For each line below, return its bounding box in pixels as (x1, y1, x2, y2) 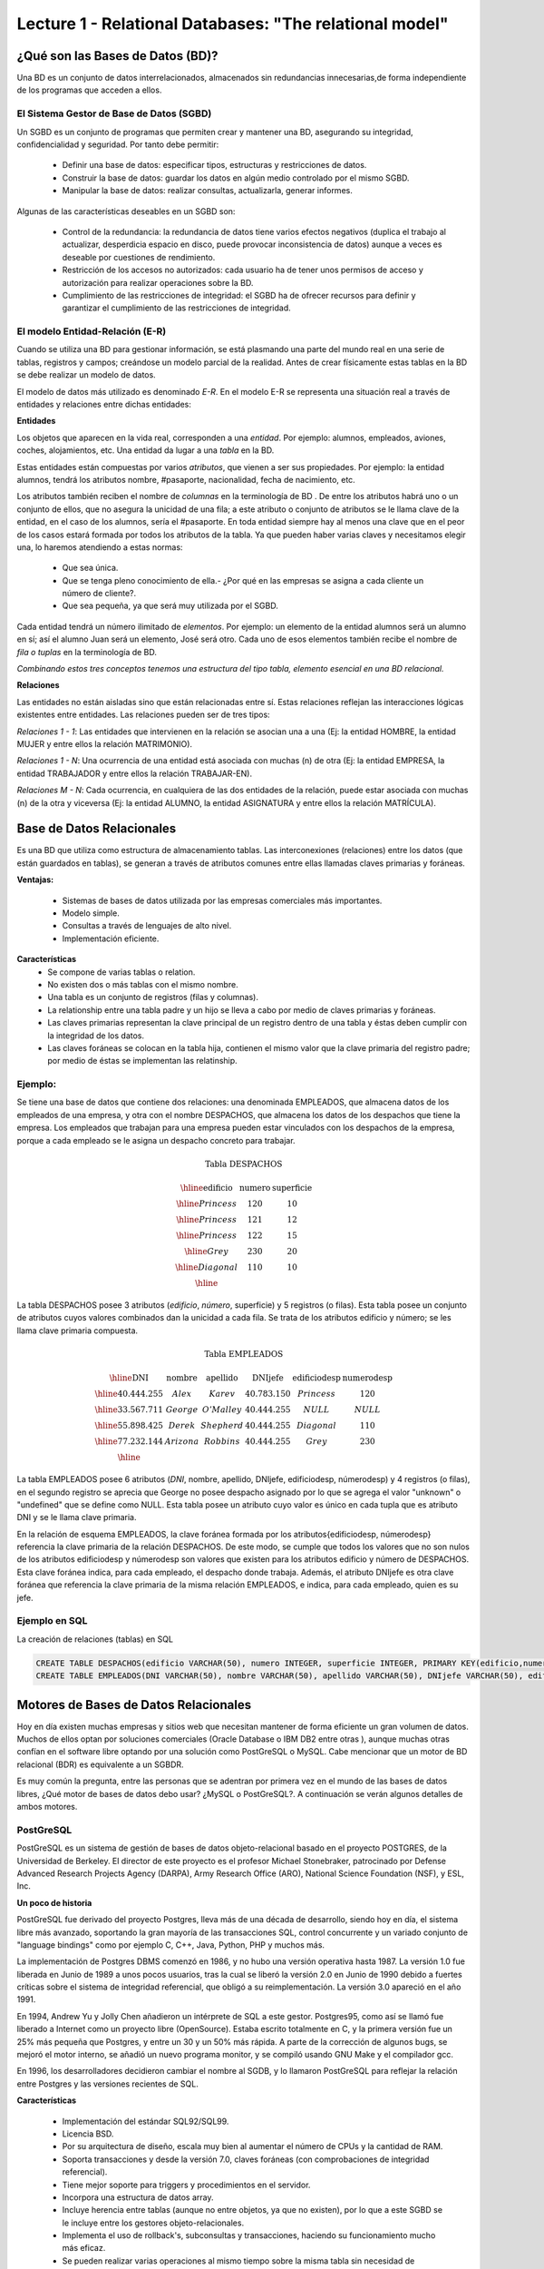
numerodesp (342, 1373, 393, 1383)
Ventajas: (16, 874, 54, 885)
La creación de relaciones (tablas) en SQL (16, 1634, 174, 1645)
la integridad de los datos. (47, 1030, 145, 1041)
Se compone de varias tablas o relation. (47, 967, 196, 977)
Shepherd (200, 1420, 244, 1431)
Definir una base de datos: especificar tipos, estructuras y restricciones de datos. (62, 160, 367, 171)
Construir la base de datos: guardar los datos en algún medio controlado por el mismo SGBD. (62, 172, 410, 183)
